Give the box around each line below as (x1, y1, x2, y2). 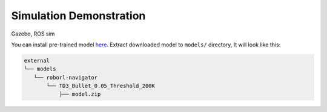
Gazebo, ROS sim (11, 30, 55, 37)
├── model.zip (59, 91, 101, 98)
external (24, 57, 50, 64)
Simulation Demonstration (11, 9, 146, 22)
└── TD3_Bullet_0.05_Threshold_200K (46, 82, 156, 90)
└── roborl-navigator (33, 74, 98, 81)
